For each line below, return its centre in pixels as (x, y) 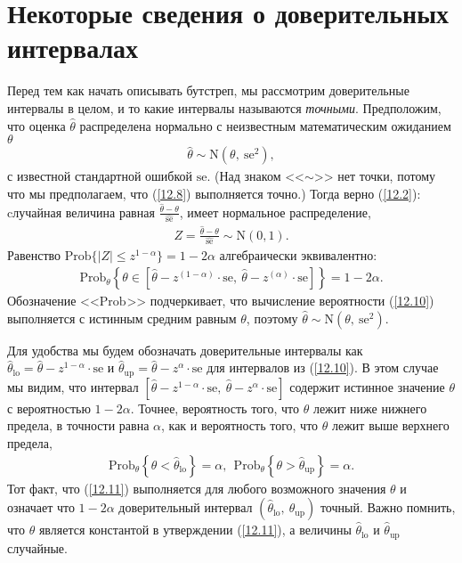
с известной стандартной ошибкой (100, 176)
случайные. (37, 547)
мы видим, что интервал (73, 386)
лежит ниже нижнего (370, 408)
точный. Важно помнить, (388, 507)
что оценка (36, 125)
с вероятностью (49, 408)
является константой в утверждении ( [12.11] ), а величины (195, 530)
